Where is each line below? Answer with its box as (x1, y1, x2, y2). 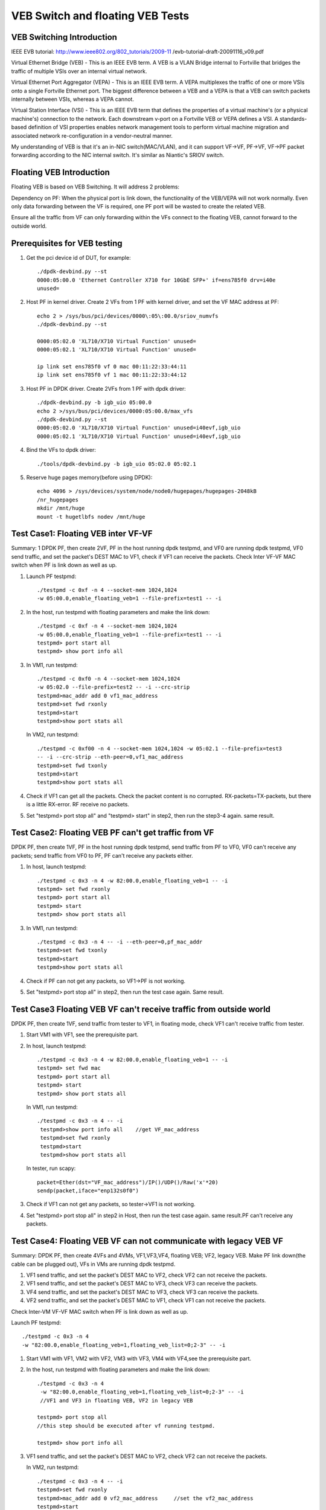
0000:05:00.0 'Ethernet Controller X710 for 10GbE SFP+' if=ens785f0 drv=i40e (37, 277, 276, 283)
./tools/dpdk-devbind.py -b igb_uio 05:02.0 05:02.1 (37, 460, 196, 467)
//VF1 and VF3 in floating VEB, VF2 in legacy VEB (40, 1397, 193, 1404)
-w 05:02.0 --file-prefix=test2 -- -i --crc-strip (37, 684, 190, 691)
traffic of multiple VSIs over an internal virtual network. (11, 67, 147, 75)
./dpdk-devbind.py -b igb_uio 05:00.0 (37, 399, 152, 406)
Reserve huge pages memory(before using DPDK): (26, 474, 153, 481)
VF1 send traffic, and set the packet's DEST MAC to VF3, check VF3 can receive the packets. (26, 1280, 258, 1287)
